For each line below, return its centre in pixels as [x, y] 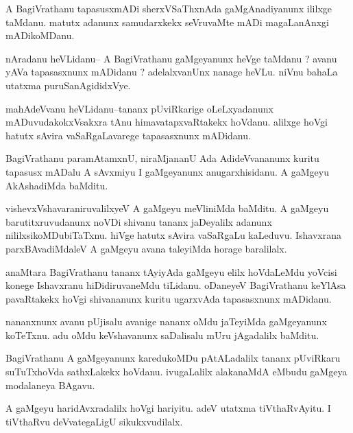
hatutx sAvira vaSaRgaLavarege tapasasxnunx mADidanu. [128, 135]
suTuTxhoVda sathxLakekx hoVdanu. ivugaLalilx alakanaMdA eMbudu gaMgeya [176, 372]
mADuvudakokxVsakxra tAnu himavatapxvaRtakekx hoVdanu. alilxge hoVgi [167, 122]
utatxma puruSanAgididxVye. [68, 85]
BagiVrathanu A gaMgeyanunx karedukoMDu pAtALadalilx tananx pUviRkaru [173, 358]
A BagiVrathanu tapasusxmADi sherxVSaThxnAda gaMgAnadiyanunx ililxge [169, 8]
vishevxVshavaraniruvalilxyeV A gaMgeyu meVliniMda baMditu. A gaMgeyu [167, 208]
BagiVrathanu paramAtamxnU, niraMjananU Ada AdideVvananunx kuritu [162, 158]
